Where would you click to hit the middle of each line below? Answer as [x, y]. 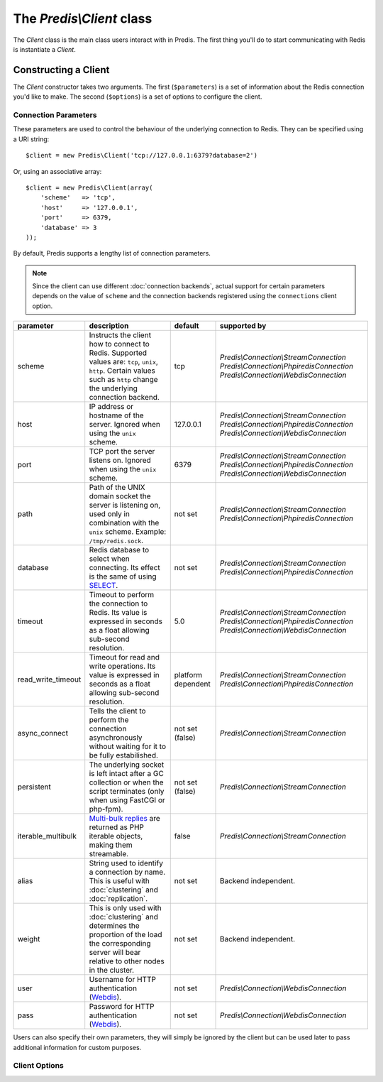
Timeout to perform [122, 595]
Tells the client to [117, 711]
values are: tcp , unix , [124, 362]
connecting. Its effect [125, 568]
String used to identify [126, 863]
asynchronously [116, 738]
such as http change [124, 380]
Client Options [38, 1066]
